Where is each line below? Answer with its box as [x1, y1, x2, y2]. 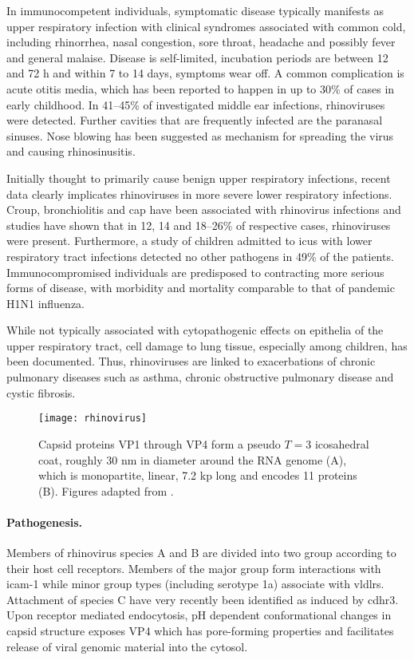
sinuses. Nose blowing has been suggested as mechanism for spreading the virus [6, 127, 394, 144]
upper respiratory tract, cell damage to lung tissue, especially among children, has [6, 337, 408, 354]
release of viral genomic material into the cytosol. [6, 638, 248, 654]
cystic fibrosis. [6, 384, 76, 401]
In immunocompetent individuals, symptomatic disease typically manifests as [6, 2, 384, 18]
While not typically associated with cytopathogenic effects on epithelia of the [6, 322, 384, 338]
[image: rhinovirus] [38, 413, 148, 425]
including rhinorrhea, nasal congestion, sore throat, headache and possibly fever [6, 34, 396, 50]
